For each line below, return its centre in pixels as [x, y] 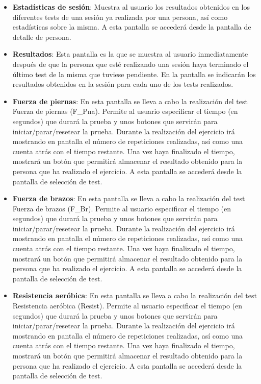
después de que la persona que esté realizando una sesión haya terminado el [130, 64]
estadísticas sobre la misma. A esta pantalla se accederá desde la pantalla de [132, 27]
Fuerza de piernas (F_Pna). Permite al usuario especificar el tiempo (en [125, 111]
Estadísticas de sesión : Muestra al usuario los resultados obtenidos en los [131, 7]
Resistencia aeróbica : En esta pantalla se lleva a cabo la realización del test [135, 295]
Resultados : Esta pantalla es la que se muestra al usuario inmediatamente [130, 54]
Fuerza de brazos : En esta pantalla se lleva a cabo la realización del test [129, 198]
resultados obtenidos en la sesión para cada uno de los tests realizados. [123, 84]
